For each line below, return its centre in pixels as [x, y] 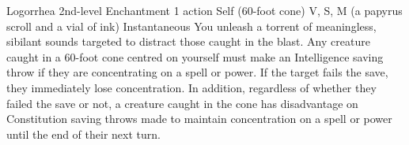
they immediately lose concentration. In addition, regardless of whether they [191, 87]
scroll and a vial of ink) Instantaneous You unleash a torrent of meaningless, [191, 26]
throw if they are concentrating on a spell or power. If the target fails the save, [197, 72]
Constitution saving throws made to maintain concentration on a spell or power [199, 119]
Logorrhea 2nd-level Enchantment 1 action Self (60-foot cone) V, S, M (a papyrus [204, 10]
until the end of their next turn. [83, 134]
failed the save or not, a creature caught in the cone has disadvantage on [182, 103]
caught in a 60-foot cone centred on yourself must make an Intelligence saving [195, 56]
